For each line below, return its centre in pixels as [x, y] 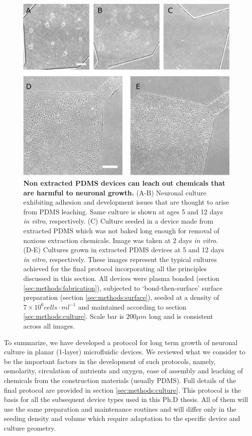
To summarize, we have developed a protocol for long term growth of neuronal [121, 342]
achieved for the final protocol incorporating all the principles [115, 269]
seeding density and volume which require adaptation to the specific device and [122, 418]
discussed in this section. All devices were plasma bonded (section [121, 278]
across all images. [49, 325]
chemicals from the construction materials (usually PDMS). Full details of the [120, 380]
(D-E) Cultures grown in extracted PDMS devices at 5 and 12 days [124, 250]
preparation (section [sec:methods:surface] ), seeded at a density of [121, 297]
